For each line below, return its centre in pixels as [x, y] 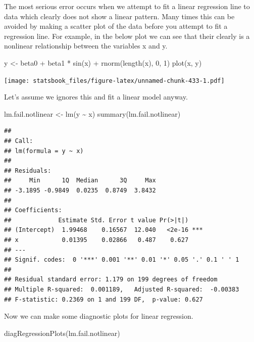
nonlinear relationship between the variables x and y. [86, 46]
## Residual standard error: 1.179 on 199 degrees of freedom [111, 280]
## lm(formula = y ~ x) [44, 151]
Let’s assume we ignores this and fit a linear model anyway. [96, 97]
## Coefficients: [33, 210]
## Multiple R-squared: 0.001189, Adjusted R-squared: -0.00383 [122, 289]
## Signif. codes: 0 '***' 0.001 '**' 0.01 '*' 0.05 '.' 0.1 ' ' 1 [122, 260]
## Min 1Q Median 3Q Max [80, 181]
